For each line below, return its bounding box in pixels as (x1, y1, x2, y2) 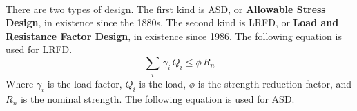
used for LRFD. (6, 42, 73, 57)
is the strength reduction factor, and (197, 77, 352, 91)
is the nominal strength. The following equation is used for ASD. (20, 92, 295, 106)
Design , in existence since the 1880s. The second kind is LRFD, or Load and (6, 15, 339, 30)
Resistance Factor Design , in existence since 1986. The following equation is (6, 28, 342, 43)
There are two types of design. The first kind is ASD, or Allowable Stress (6, 1, 326, 16)
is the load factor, (47, 77, 122, 91)
